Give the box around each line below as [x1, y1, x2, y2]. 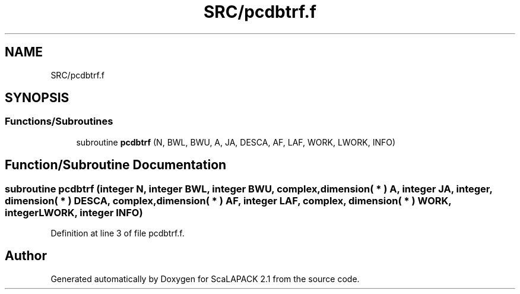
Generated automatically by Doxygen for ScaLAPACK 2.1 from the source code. [50, 273, 360, 284]
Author [5, 248, 47, 264]
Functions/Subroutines [5, 115, 113, 128]
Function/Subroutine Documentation [5, 157, 227, 173]
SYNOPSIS [5, 90, 69, 106]
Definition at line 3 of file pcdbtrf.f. [50, 228, 185, 239]
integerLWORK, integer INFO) [5, 206, 143, 219]
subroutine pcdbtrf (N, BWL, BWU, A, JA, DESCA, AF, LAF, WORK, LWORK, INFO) [76, 137, 396, 147]
